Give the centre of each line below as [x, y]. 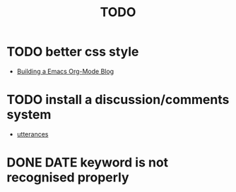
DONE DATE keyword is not [88, 163]
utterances [33, 134]
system [29, 115]
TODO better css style [73, 52]
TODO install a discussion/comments [118, 100]
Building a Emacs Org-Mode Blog [65, 71]
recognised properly [68, 178]
